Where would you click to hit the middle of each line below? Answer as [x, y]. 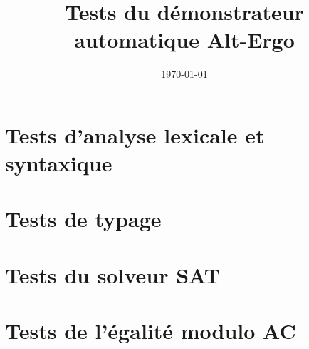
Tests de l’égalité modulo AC [151, 331]
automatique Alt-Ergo [184, 40]
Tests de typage [83, 219]
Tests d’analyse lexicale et [135, 135]
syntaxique [59, 163]
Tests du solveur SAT [113, 274]
